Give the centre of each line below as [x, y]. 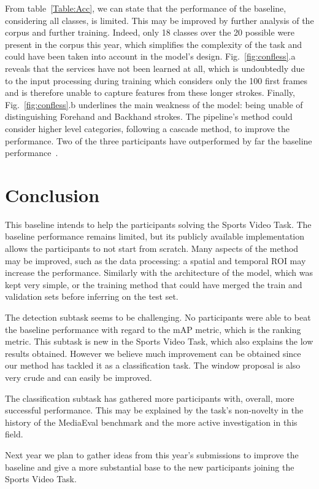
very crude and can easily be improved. [79, 377]
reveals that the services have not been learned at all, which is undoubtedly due [155, 68]
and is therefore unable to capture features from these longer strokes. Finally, [150, 92]
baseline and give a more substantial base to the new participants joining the [150, 467]
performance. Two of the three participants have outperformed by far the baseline [159, 140]
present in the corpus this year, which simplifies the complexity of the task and [153, 44]
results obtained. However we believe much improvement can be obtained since [153, 353]
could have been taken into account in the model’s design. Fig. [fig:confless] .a [150, 56]
